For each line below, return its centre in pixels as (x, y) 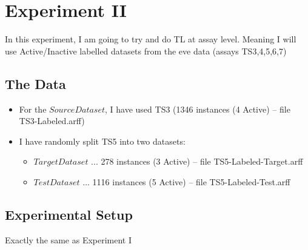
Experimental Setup (69, 214)
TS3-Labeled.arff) (52, 121)
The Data (35, 83)
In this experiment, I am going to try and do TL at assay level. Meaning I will (151, 39)
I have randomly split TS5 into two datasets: (102, 141)
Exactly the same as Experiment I (69, 239)
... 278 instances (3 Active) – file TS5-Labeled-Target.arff (197, 161)
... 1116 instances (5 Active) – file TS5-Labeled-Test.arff (186, 181)
